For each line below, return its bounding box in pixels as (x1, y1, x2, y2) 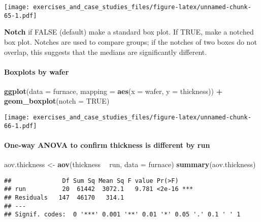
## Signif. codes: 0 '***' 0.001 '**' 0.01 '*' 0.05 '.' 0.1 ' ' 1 (4, 211, 241, 218)
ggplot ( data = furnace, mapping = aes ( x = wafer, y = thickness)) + (4, 85, 223, 96)
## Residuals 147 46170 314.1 (4, 194, 124, 202)
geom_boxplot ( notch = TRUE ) (4, 96, 110, 106)
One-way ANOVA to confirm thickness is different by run (4, 139, 210, 150)
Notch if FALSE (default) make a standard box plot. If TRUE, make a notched (4, 26, 254, 37)
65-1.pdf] (4, 12, 37, 19)
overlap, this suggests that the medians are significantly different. (4, 46, 207, 57)
